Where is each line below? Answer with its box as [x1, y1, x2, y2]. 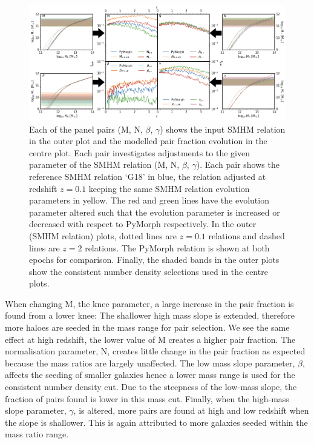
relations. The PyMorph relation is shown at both [85, 241, 270, 254]
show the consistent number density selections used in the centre [29, 265, 268, 277]
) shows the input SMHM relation [160, 122, 286, 135]
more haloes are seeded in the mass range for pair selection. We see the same [5, 321, 290, 334]
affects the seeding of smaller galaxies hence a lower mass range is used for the [5, 368, 295, 381]
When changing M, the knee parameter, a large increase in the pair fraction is [5, 297, 294, 310]
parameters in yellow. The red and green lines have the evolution [29, 194, 269, 207]
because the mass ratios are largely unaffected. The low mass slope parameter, [5, 356, 295, 369]
